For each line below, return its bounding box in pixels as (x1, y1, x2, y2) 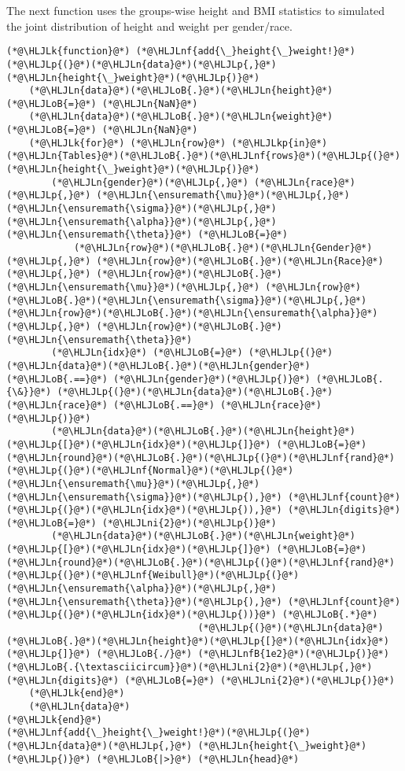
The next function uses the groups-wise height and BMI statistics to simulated (6, 2, 385, 18)
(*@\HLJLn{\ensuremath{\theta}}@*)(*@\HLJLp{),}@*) (6, 596, 282, 607)
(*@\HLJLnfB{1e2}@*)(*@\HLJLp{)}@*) (197, 648, 389, 660)
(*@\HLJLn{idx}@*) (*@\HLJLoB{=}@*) (51, 347, 243, 359)
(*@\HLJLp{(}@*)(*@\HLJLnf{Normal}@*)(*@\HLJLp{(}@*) (6, 465, 294, 477)
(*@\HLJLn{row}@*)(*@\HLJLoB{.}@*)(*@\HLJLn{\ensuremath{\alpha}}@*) (6, 308, 378, 319)
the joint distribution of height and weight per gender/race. (6, 17, 293, 34)
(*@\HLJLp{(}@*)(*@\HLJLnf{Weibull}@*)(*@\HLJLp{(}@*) (6, 570, 300, 581)
